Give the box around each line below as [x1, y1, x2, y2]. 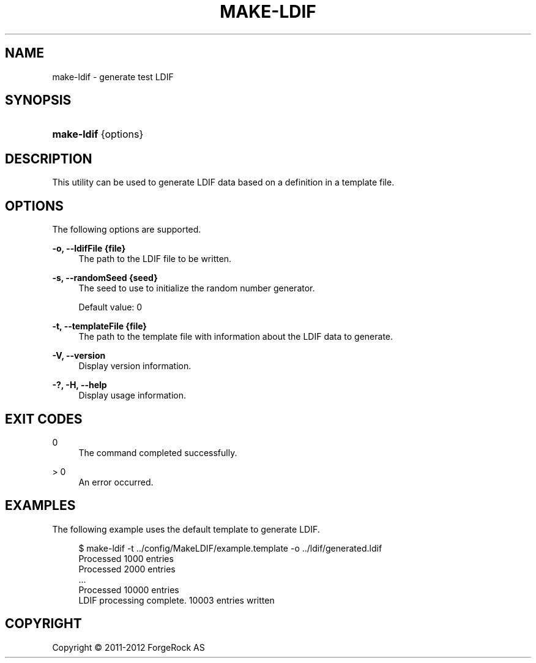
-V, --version [52, 350, 106, 361]
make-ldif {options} [52, 128, 144, 141]
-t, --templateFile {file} [52, 321, 147, 332]
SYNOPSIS [5, 92, 72, 108]
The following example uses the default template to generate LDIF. [52, 523, 320, 534]
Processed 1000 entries [78, 553, 174, 564]
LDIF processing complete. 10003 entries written [78, 594, 275, 605]
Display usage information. [78, 390, 187, 401]
